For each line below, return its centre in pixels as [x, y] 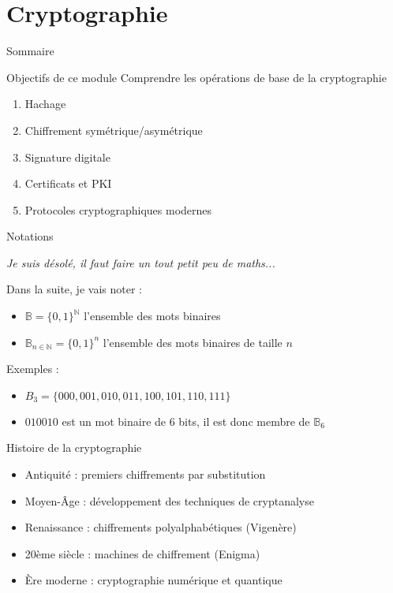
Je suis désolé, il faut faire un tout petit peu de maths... [141, 262]
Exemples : [33, 369]
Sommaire [30, 51]
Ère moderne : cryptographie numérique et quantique [153, 580]
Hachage [45, 104]
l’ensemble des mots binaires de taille [193, 342]
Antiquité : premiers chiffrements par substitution [145, 474]
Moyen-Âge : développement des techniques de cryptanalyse [169, 500]
